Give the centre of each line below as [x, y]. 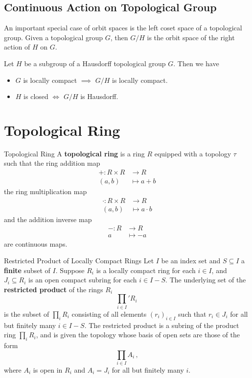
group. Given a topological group [54, 37]
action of [17, 47]
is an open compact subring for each [83, 280]
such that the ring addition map [52, 163]
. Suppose [70, 270]
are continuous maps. [36, 244]
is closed [36, 96]
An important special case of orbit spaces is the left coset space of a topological [123, 28]
